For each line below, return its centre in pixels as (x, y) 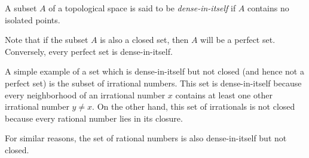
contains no (268, 8)
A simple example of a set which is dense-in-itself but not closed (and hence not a (154, 71)
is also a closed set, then (144, 40)
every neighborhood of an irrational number (85, 95)
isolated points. (33, 19)
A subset (21, 8)
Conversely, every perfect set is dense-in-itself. (89, 51)
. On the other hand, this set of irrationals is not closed (194, 106)
